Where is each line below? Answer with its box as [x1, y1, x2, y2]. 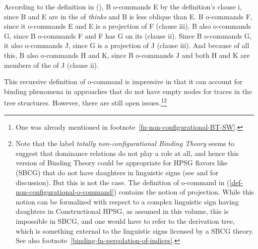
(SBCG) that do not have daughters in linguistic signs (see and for [15, 167, 219, 177]
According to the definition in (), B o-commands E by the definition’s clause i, [4, 1, 242, 11]
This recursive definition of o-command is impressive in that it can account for [4, 76, 243, 87]
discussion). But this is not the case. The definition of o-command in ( [15, 177, 230, 187]
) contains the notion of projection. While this [114, 187, 254, 197]
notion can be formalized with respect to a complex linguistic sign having [15, 196, 239, 206]
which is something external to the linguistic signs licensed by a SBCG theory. [15, 225, 254, 236]
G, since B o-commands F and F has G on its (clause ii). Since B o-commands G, [4, 30, 252, 41]
